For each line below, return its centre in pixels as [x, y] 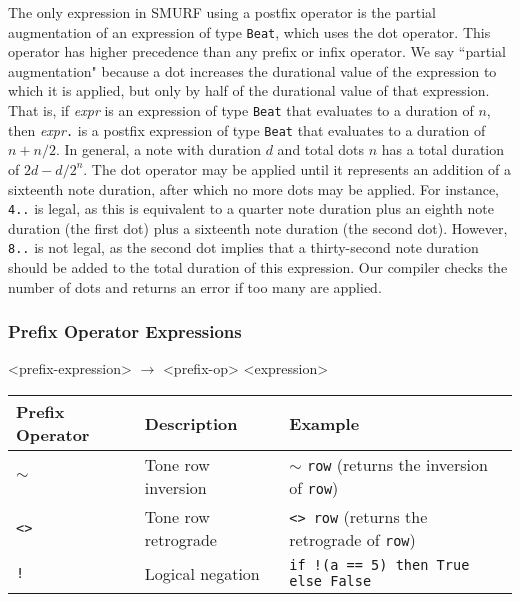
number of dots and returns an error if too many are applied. [195, 286]
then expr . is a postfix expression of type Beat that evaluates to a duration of [247, 129]
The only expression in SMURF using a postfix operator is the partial [222, 12]
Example [324, 423]
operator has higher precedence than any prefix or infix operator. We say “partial [257, 51]
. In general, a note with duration [158, 149]
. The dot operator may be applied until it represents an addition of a [297, 168]
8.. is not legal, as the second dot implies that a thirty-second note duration [243, 247]
